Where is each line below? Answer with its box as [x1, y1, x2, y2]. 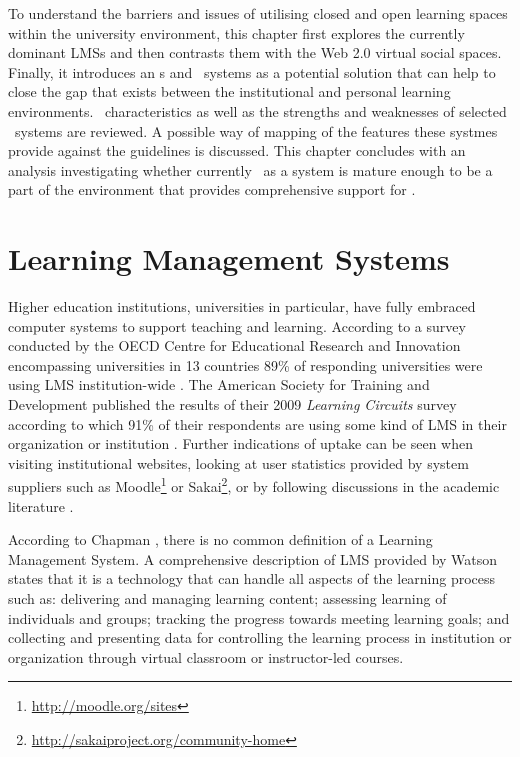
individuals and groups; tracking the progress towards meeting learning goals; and [8, 607, 510, 628]
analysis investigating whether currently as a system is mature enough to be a [8, 159, 493, 180]
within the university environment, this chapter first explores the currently [8, 22, 465, 43]
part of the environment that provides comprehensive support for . [8, 179, 416, 200]
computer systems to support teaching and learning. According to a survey [8, 315, 466, 336]
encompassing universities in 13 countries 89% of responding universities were [8, 354, 483, 375]
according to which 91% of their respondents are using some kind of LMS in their [8, 413, 507, 434]
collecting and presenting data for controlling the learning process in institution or [8, 627, 512, 648]
